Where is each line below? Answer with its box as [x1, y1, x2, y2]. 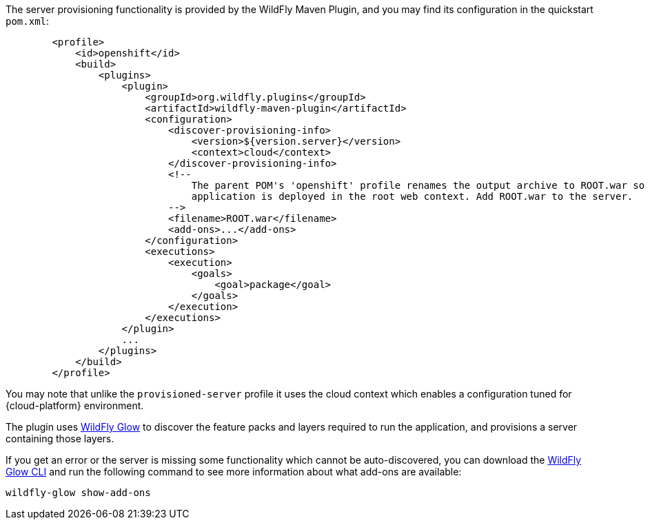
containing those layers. [6, 433, 114, 444]
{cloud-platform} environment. [6, 400, 144, 411]
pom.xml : [6, 15, 50, 27]
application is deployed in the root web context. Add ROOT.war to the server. [191, 191, 633, 202]
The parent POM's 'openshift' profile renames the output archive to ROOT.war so [191, 180, 645, 191]
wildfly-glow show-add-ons [6, 487, 151, 498]
